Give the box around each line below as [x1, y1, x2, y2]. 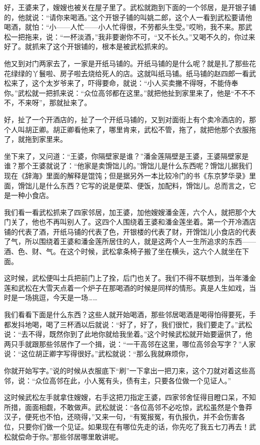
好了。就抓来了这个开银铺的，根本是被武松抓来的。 [4, 41, 172, 52]
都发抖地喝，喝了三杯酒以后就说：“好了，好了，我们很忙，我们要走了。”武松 [4, 319, 252, 329]
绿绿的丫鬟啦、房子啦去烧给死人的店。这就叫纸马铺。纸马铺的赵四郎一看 [10, 68, 249, 78]
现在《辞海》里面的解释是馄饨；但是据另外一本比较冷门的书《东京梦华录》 [4, 170, 249, 180]
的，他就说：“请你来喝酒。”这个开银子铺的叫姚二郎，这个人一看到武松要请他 [4, 12, 252, 22]
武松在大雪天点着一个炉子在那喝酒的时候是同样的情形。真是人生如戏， [17, 282, 249, 293]
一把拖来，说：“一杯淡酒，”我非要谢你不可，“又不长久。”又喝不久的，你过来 [10, 31, 255, 42]
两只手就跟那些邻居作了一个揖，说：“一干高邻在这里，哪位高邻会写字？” [4, 338, 242, 349]
